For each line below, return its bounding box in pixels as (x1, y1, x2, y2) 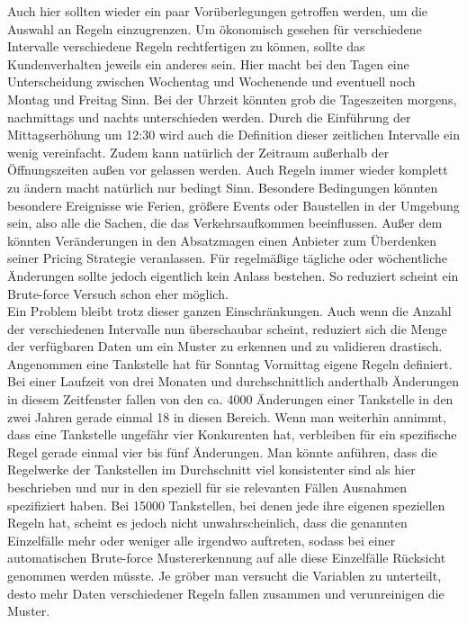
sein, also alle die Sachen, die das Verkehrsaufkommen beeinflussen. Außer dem (7, 213, 443, 232)
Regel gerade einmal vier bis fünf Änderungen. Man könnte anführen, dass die (7, 442, 437, 461)
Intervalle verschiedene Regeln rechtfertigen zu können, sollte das (7, 37, 365, 56)
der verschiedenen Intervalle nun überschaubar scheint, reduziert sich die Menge (7, 319, 447, 338)
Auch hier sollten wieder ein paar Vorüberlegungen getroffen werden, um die (7, 2, 428, 20)
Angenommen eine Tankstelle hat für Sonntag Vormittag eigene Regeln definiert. (7, 354, 453, 373)
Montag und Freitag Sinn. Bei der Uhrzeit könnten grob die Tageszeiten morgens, (7, 89, 457, 108)
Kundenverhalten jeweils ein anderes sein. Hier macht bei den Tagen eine (7, 54, 409, 73)
